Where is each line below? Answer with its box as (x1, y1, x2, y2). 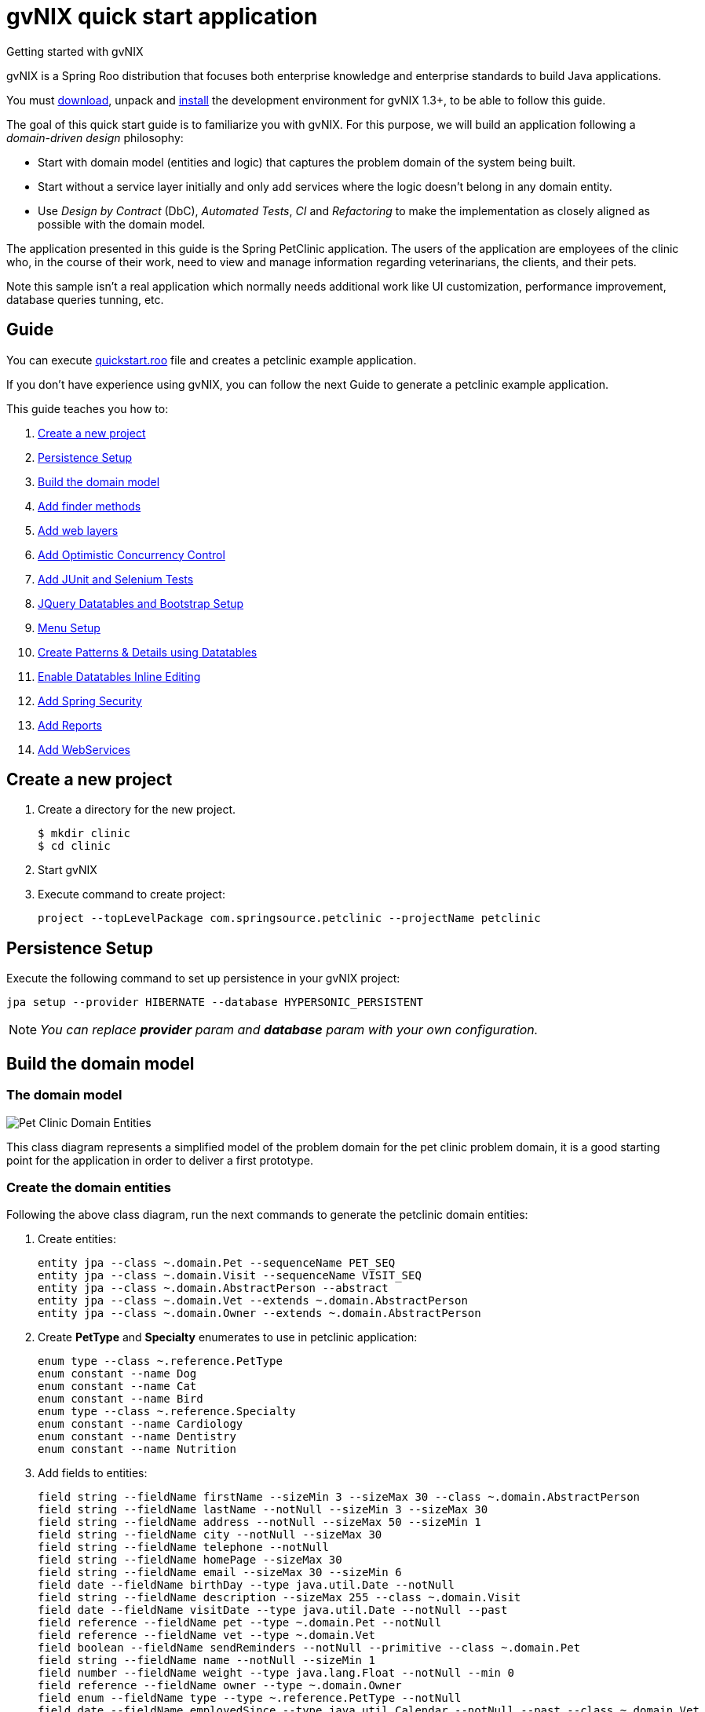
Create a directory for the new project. (38, 803, 236, 817)
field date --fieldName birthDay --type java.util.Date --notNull (38, 1578, 455, 1592)
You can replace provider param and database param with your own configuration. (40, 1022, 539, 1038)
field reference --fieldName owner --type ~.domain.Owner (38, 1679, 402, 1692)
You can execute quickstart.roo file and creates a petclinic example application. (6, 353, 417, 367)
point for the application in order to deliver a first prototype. (6, 1153, 313, 1167)
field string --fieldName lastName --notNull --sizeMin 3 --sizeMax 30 (38, 1503, 488, 1516)
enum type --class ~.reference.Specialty (38, 1405, 296, 1418)
